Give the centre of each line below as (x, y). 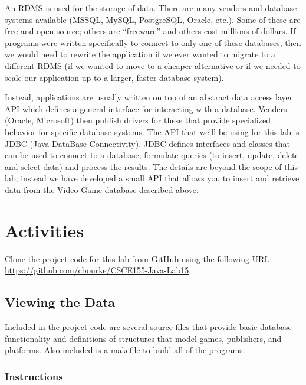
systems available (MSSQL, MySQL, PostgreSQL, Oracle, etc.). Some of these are (153, 19)
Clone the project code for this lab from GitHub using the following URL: (139, 258)
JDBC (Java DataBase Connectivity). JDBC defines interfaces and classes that (148, 143)
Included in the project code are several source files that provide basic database (148, 327)
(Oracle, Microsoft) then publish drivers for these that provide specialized (138, 120)
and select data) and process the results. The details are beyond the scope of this (151, 166)
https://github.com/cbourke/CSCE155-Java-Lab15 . (98, 270)
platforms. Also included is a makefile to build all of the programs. (125, 350)
